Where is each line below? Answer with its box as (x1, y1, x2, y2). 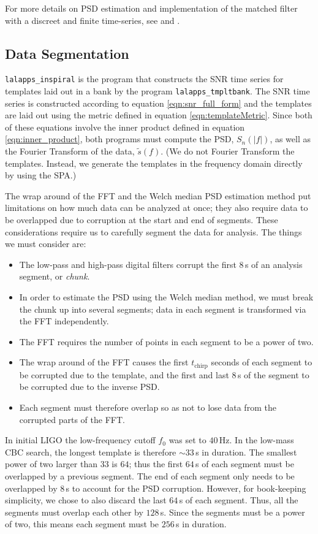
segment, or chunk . (19, 270, 90, 283)
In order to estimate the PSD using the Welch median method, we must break (19, 291, 314, 303)
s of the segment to (237, 368, 309, 381)
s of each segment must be (195, 457, 294, 470)
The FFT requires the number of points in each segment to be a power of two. (19, 335, 314, 348)
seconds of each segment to (211, 356, 312, 368)
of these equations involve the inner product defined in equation (5, 120, 245, 133)
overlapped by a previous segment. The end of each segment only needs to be (5, 470, 295, 482)
